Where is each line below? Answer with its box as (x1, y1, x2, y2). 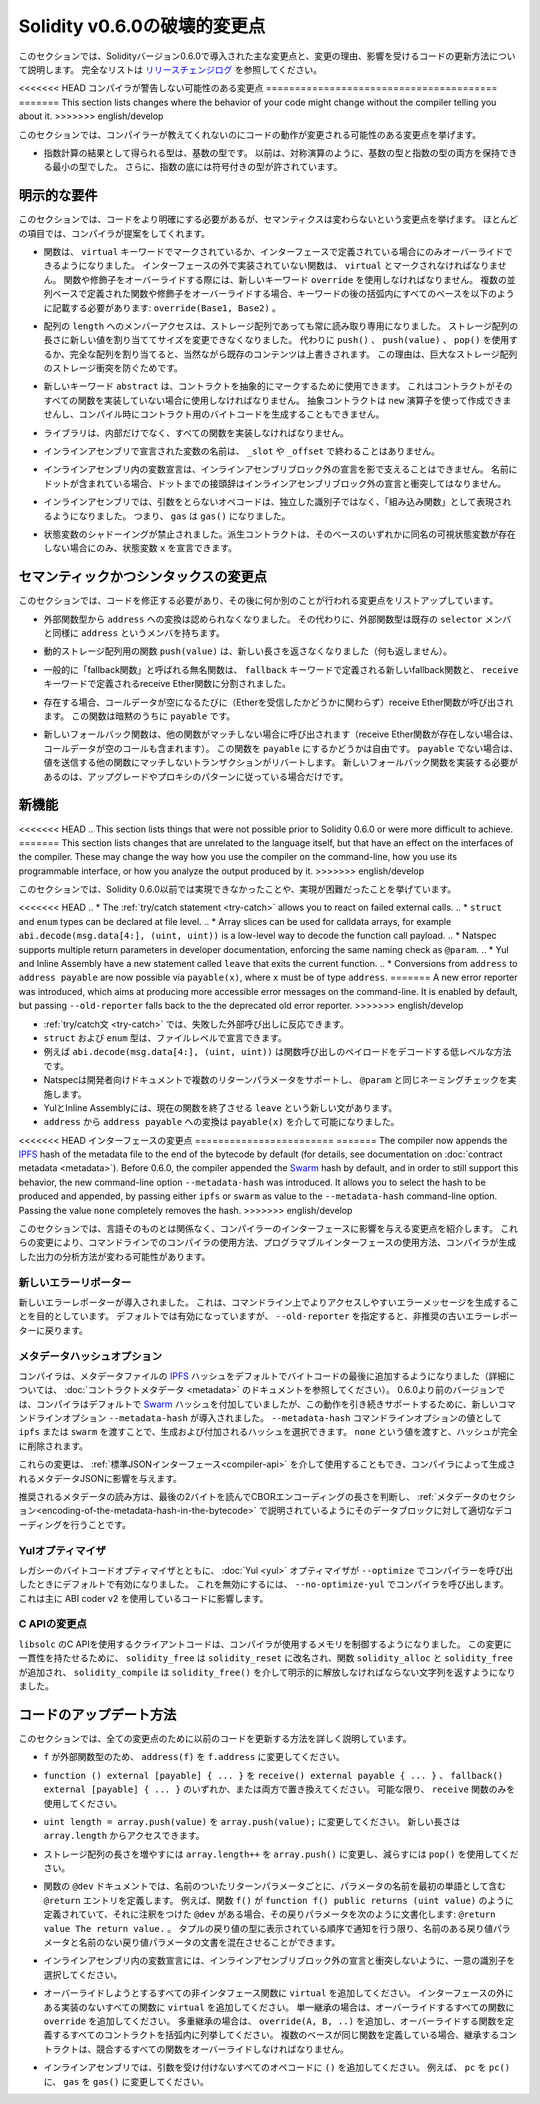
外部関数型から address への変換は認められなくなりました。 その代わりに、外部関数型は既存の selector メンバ (43, 613, 512, 625)
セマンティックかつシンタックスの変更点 (18, 568, 268, 585)
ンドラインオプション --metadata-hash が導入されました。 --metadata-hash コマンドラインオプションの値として (18, 1412, 502, 1424)
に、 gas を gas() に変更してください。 (43, 2075, 209, 2087)
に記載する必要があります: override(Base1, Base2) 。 (43, 301, 282, 314)
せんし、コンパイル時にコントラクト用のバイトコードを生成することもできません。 (43, 408, 385, 420)
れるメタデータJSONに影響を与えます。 (18, 1472, 182, 1484)
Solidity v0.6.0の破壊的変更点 (18, 15, 266, 37)
